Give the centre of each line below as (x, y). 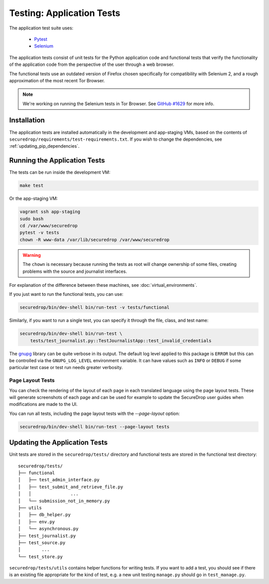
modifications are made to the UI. (43, 404)
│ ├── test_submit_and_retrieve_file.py (71, 487)
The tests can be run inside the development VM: (60, 173)
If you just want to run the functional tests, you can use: (66, 294)
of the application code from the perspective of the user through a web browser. (92, 64)
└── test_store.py (41, 557)
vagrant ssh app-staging (50, 212)
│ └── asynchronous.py (48, 529)
